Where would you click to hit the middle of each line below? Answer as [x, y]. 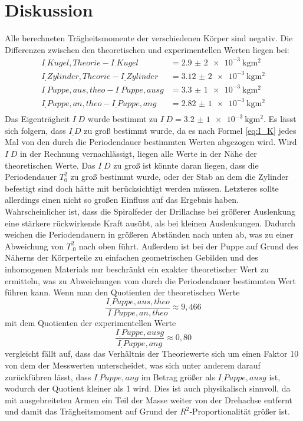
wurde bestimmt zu [123, 119]
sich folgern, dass [35, 130]
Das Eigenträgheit [37, 119]
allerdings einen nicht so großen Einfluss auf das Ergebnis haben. [122, 200]
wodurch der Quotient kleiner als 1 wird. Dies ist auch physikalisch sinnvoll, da [148, 388]
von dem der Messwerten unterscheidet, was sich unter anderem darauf [133, 365]
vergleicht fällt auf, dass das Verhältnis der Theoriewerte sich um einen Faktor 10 [152, 353]
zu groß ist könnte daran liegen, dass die [186, 165]
